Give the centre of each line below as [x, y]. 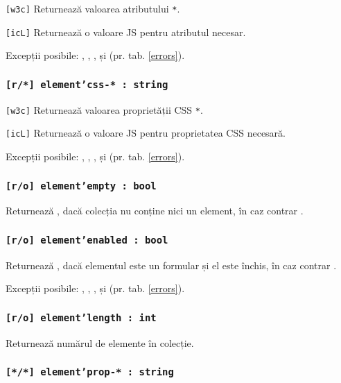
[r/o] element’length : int [81, 317]
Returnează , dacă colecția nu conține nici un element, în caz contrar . [155, 211]
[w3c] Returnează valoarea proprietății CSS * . [104, 109]
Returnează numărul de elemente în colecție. [100, 342]
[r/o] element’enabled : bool [87, 240]
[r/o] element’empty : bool [81, 186]
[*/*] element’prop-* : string [90, 372]
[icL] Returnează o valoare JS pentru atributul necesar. [126, 32]
